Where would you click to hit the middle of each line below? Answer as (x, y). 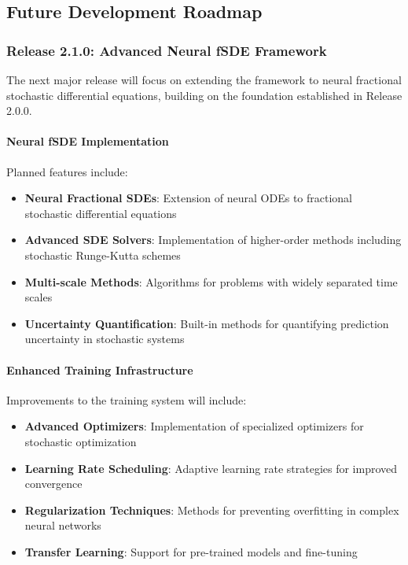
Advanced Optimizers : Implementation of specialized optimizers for (194, 426)
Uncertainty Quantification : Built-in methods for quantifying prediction (207, 323)
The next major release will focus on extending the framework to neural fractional (204, 79)
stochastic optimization (81, 441)
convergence (53, 484)
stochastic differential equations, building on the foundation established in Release (204, 95)
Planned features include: (67, 171)
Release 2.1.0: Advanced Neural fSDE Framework (167, 50)
